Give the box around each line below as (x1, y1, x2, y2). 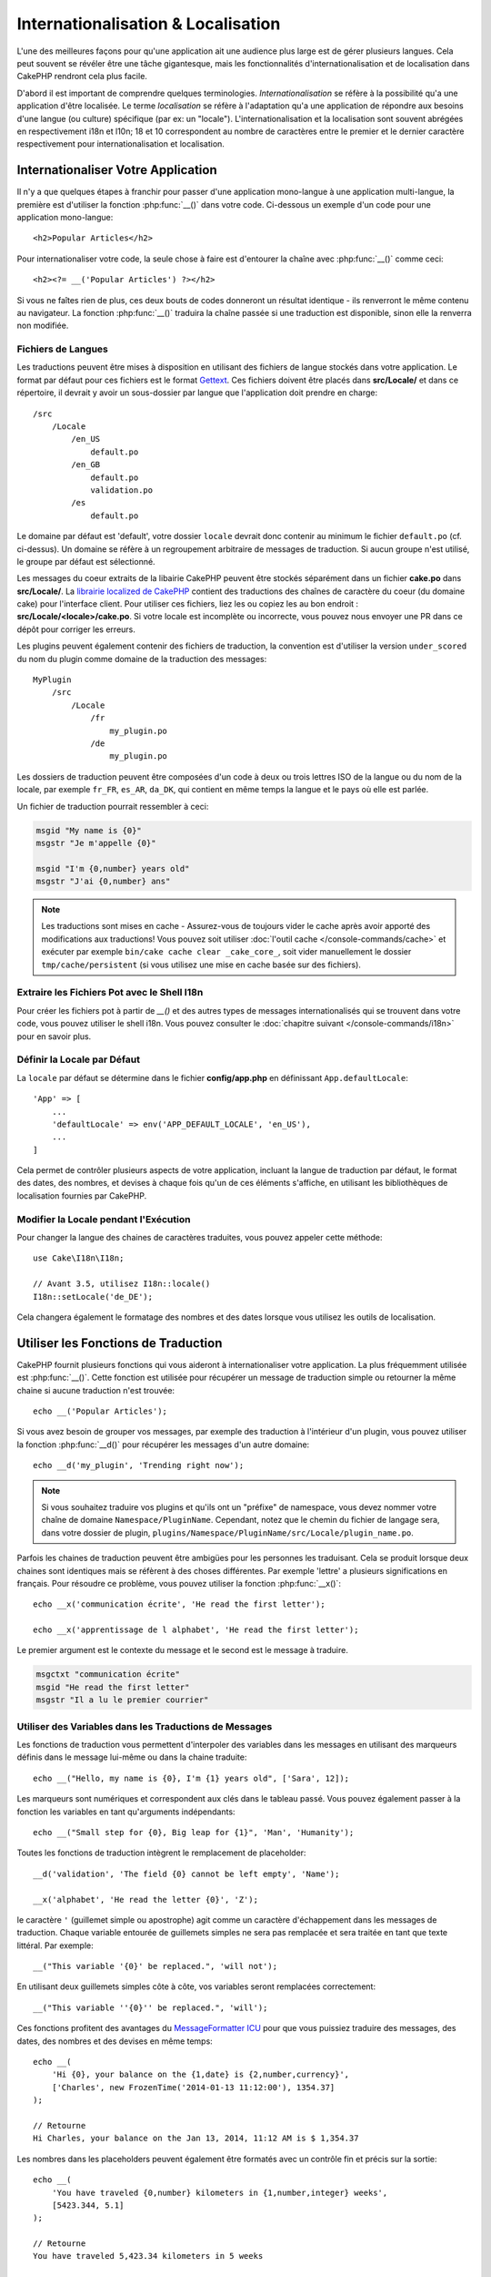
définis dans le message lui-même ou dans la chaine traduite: (16, 1751, 247, 1762)
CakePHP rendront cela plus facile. (16, 71, 147, 82)
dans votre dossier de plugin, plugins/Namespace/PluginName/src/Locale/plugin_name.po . (41, 1527, 414, 1538)
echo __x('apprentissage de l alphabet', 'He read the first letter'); (33, 1625, 359, 1635)
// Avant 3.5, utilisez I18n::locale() (33, 1279, 211, 1289)
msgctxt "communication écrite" (35, 1669, 181, 1680)
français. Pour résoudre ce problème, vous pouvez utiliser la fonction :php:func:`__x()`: (16, 1578, 341, 1588)
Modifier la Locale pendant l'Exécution (16, 1212, 191, 1225)
